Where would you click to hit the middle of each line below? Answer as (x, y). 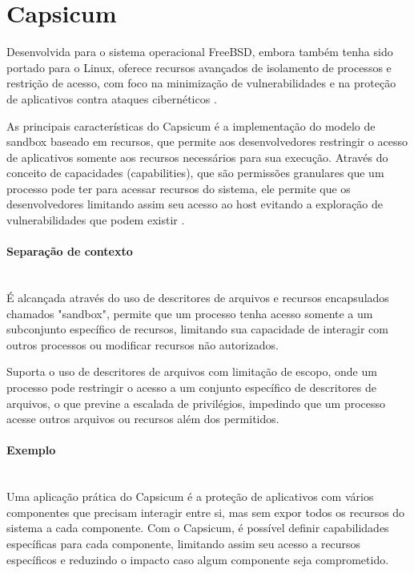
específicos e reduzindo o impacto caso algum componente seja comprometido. (198, 559)
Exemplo (31, 450)
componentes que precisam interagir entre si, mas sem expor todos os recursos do (206, 512)
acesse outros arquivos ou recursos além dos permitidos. (143, 419)
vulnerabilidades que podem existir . (96, 220)
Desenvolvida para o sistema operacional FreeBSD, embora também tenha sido (200, 52)
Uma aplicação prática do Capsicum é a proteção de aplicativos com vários (190, 496)
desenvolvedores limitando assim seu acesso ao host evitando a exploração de (195, 204)
